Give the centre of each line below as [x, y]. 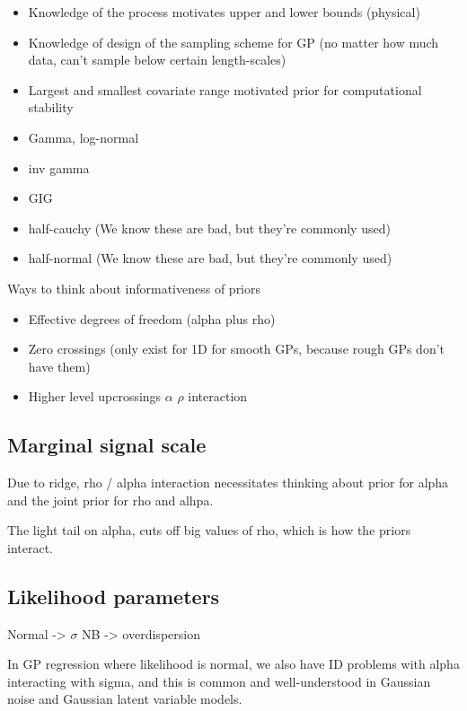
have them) [59, 366]
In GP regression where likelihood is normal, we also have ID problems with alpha [233, 664]
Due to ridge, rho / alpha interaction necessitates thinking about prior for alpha [228, 483]
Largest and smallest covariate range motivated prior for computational [225, 89]
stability [51, 107]
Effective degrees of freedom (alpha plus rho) [152, 318]
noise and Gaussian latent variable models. [125, 699]
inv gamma [59, 167]
